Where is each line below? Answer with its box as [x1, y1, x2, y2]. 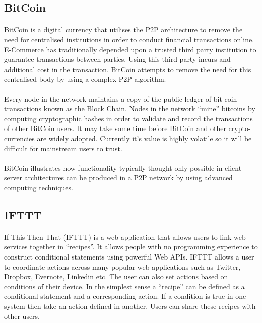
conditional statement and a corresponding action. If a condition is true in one [4, 291, 246, 301]
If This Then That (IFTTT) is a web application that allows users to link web [4, 231, 246, 242]
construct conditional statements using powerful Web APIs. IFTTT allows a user [4, 251, 254, 262]
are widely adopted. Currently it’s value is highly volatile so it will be [37, 133, 252, 143]
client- [225, 162, 244, 173]
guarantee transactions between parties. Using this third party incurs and [4, 54, 231, 64]
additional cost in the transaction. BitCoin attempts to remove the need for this [4, 63, 251, 74]
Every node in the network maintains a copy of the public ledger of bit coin [4, 93, 237, 104]
